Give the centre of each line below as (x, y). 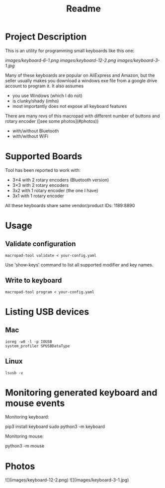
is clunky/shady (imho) (36, 101)
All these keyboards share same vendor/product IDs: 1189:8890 (70, 205)
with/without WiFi (30, 136)
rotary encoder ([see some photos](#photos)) (52, 121)
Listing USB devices (47, 311)
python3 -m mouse (25, 446)
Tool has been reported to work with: (43, 170)
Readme (83, 9)
